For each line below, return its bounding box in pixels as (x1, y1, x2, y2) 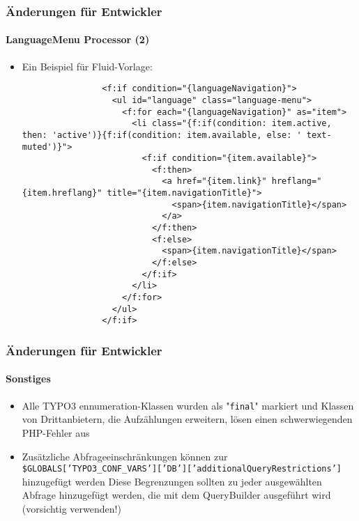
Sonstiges (6, 371, 51, 386)
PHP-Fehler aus (22, 425, 90, 440)
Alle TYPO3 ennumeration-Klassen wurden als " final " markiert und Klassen (22, 398, 354, 412)
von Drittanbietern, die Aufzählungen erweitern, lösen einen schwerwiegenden (22, 412, 353, 426)
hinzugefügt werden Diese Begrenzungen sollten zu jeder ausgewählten (22, 474, 322, 488)
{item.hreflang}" (22, 188, 102, 199)
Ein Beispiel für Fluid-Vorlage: (22, 59, 153, 73)
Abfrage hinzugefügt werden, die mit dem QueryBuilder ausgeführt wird (22, 488, 331, 502)
